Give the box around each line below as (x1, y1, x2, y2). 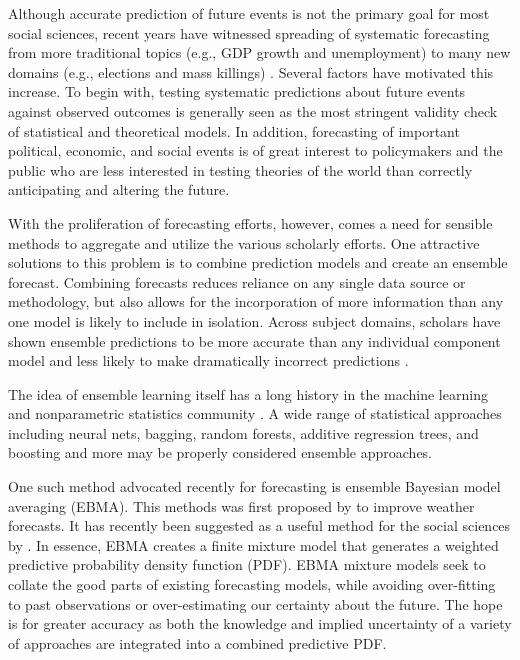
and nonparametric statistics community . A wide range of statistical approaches (8, 403, 502, 424)
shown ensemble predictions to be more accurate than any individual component (8, 330, 501, 351)
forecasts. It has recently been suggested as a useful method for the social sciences (8, 515, 511, 536)
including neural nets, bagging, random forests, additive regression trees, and (8, 422, 479, 443)
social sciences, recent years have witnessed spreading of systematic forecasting (8, 22, 490, 43)
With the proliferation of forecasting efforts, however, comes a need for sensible (8, 212, 493, 233)
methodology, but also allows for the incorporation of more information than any (8, 291, 504, 312)
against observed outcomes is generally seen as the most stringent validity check (8, 100, 498, 121)
